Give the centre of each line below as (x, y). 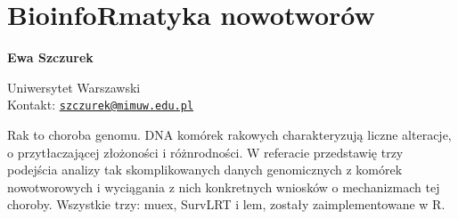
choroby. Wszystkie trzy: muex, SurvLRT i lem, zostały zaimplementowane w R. (226, 204)
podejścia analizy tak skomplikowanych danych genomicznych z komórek (205, 170)
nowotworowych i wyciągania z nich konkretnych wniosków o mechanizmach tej (224, 187)
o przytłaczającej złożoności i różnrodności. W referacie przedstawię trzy (205, 152)
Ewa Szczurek (50, 57)
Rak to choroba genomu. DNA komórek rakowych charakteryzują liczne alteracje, (229, 134)
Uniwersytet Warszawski (74, 87)
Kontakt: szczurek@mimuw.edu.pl (101, 105)
